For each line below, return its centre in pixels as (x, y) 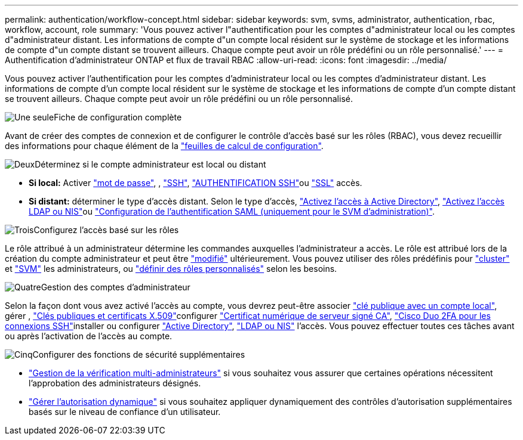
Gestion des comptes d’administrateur (116, 287)
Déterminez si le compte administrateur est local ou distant (150, 164)
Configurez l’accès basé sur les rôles (106, 230)
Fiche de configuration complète (118, 117)
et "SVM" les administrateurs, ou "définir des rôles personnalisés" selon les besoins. (171, 269)
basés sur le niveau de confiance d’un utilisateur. (125, 412)
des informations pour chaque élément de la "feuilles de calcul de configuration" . (164, 146)
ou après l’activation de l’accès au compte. (89, 336)
